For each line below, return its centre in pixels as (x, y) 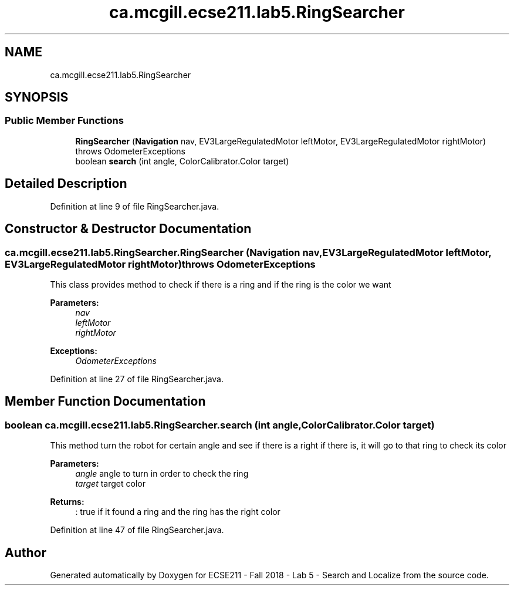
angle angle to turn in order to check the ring (162, 474)
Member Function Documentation (105, 402)
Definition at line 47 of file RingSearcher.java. (137, 530)
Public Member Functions (64, 121)
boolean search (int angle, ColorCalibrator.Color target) (182, 161)
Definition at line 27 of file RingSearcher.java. (137, 379)
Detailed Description (66, 184)
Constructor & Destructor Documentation (128, 229)
